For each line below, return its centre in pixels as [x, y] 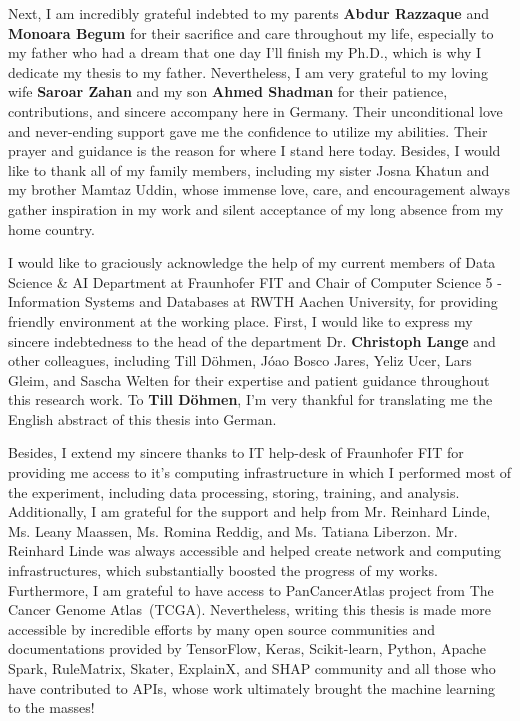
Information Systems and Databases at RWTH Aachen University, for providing [253, 301]
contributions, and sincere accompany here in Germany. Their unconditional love [255, 110]
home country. [51, 228]
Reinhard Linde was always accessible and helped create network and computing [255, 550]
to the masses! [51, 707]
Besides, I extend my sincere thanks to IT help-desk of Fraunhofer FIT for [236, 452]
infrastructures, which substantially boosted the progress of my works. [223, 570]
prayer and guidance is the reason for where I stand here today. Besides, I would [254, 150]
